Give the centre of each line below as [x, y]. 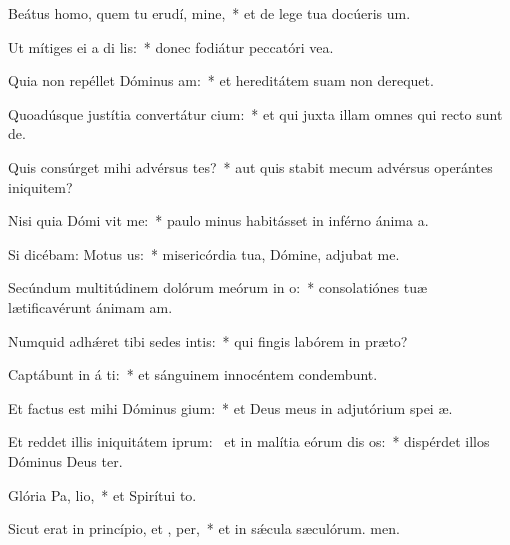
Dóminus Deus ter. [65, 460]
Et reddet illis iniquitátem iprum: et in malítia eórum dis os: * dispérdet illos [249, 441]
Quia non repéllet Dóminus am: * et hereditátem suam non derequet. [221, 80]
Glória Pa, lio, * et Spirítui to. [102, 494]
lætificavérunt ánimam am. [90, 306]
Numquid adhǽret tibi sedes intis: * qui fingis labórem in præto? [208, 340]
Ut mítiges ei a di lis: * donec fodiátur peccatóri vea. [171, 46]
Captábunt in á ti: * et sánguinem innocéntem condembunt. [193, 374]
